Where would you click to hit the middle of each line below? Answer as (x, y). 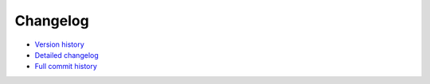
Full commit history (66, 67)
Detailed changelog (66, 55)
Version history (60, 44)
